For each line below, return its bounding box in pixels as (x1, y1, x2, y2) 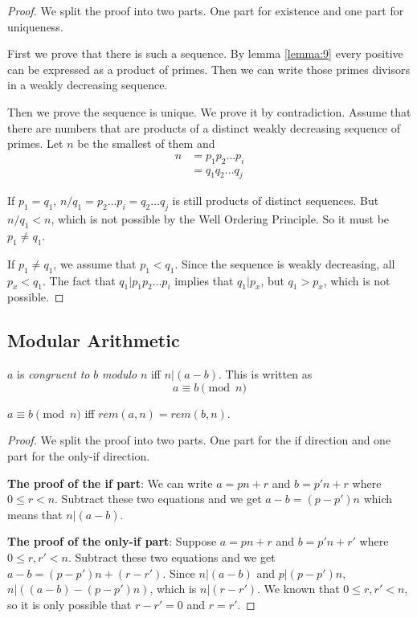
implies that (174, 272, 234, 289)
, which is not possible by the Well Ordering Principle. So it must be (51, 211, 390, 227)
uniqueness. (7, 18, 63, 35)
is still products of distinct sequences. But (172, 192, 379, 209)
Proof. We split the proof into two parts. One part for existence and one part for (7, 2, 404, 18)
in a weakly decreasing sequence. (7, 76, 168, 93)
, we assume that (53, 255, 137, 272)
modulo (101, 366, 137, 383)
